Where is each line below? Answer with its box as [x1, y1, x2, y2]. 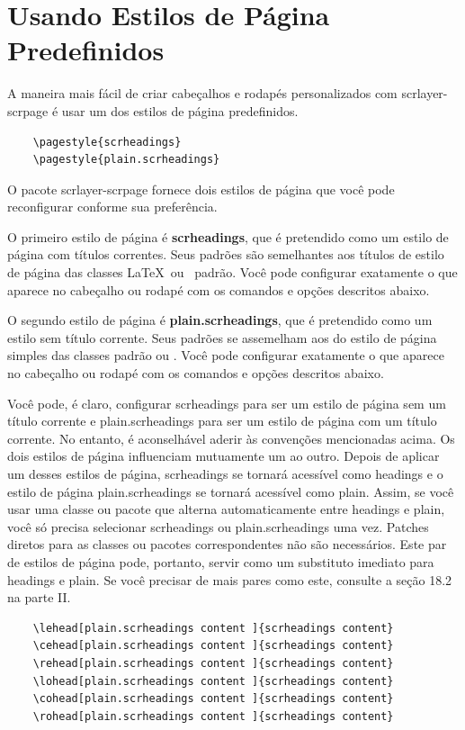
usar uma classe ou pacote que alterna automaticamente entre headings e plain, [7, 500, 445, 518]
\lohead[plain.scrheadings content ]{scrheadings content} [32, 674, 394, 688]
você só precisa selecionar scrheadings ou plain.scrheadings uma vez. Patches [7, 517, 429, 536]
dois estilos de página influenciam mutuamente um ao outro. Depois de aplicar [7, 446, 440, 465]
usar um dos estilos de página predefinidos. [61, 101, 299, 120]
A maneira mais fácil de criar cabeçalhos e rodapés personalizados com [7, 84, 398, 103]
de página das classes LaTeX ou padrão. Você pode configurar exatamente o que [7, 263, 458, 282]
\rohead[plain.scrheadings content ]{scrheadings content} [32, 709, 394, 723]
